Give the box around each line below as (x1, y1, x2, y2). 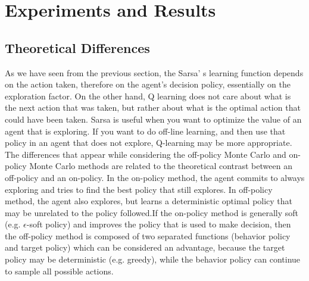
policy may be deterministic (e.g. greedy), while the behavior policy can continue (5, 253, 301, 266)
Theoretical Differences (5, 38, 150, 57)
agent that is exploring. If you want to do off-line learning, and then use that (5, 124, 286, 137)
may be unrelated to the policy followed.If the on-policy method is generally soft (5, 206, 298, 218)
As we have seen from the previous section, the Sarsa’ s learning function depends (5, 66, 304, 79)
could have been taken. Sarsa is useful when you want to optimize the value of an (5, 113, 302, 125)
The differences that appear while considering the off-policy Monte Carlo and (5, 148, 286, 160)
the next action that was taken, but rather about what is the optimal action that (5, 101, 301, 114)
